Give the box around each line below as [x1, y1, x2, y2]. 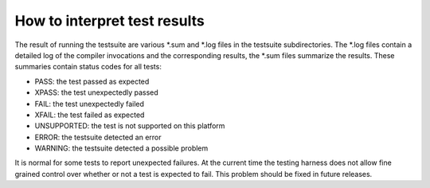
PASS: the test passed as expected [34, 76, 150, 86]
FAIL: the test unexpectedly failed [34, 99, 145, 108]
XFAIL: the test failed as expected [34, 110, 145, 119]
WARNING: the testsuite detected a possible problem [34, 143, 209, 153]
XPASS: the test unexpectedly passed [34, 88, 158, 97]
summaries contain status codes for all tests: [14, 62, 162, 72]
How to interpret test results [14, 12, 205, 29]
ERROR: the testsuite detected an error [34, 132, 162, 142]
